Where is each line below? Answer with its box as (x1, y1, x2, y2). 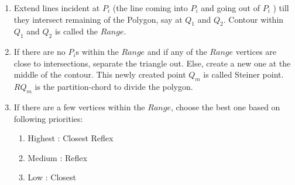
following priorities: (13, 112, 83, 124)
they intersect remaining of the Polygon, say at (13, 13, 183, 25)
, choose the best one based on (170, 100, 280, 113)
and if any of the (147, 46, 207, 58)
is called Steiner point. (203, 68, 284, 81)
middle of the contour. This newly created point (13, 68, 186, 81)
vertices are (235, 46, 277, 58)
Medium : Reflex (28, 151, 87, 163)
